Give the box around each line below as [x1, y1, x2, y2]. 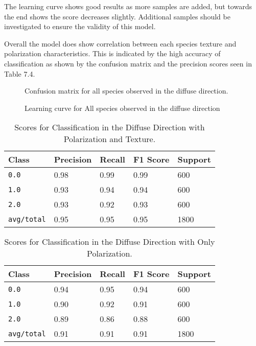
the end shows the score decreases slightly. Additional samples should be [4, 11, 230, 21]
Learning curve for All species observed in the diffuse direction [25, 102, 220, 113]
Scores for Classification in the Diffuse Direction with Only [4, 236, 215, 248]
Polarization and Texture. [63, 133, 156, 145]
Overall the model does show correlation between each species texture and [4, 38, 237, 49]
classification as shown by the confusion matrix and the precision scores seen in [4, 58, 252, 68]
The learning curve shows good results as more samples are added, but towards [4, 1, 252, 11]
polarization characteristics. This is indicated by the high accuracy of [4, 48, 221, 59]
